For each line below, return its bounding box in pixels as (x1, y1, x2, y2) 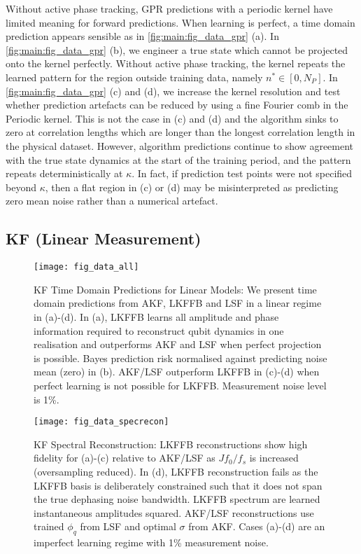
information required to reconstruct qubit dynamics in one (34, 323, 284, 338)
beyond (6, 179, 36, 194)
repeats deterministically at (6, 166, 123, 181)
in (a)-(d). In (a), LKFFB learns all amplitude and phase (34, 309, 279, 324)
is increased (249, 450, 299, 465)
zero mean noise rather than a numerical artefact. (6, 193, 218, 208)
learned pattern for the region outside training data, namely (6, 69, 263, 84)
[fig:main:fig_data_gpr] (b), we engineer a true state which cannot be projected (6, 42, 348, 57)
